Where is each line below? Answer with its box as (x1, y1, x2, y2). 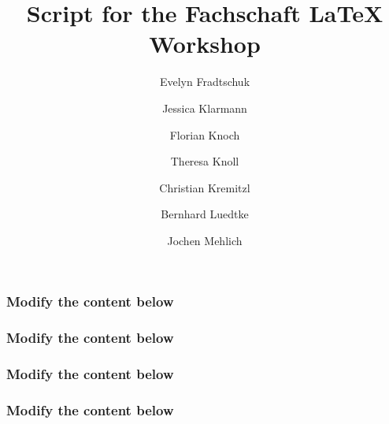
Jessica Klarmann (162, 99, 247, 116)
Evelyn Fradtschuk (159, 73, 250, 90)
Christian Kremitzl (159, 179, 250, 195)
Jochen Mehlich (167, 232, 243, 248)
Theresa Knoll (170, 153, 239, 169)
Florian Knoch (169, 126, 240, 143)
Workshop (149, 28, 261, 60)
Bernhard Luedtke (161, 206, 249, 222)
